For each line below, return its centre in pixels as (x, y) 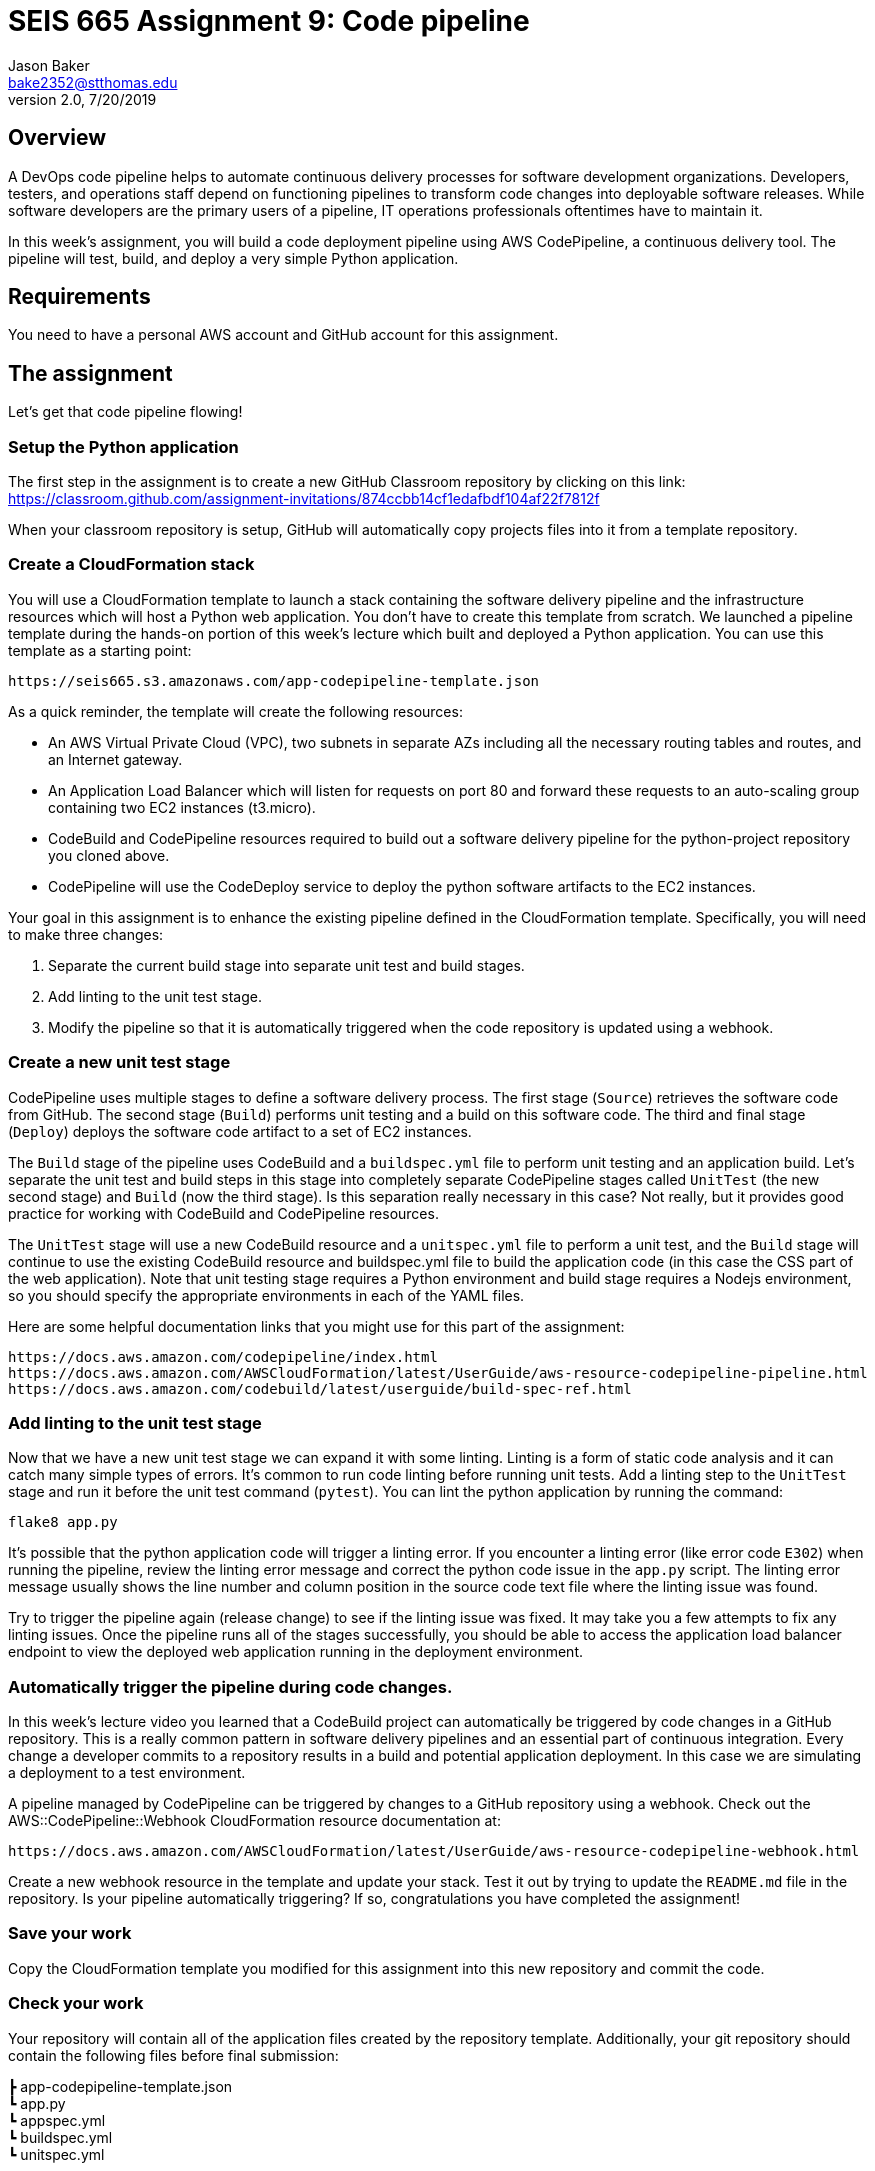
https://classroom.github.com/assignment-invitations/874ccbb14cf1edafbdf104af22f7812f (304, 499)
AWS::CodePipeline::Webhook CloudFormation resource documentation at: (254, 1821)
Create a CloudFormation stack (131, 564)
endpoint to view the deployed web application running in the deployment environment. (296, 1652)
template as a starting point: (100, 650)
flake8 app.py (63, 1522)
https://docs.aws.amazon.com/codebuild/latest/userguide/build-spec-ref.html (320, 1388)
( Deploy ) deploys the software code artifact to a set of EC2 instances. (240, 1131)
